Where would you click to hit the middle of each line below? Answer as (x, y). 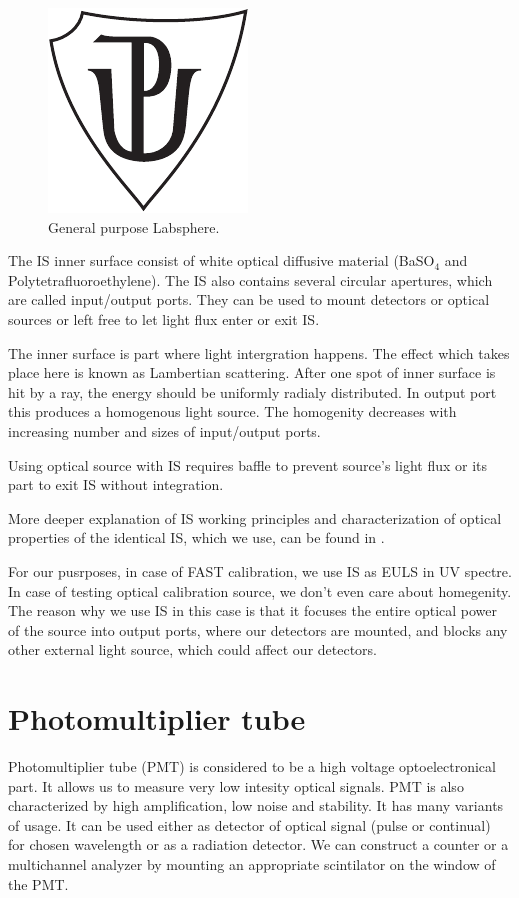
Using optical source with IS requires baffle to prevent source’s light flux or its (248, 464)
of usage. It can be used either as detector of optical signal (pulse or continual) (249, 824)
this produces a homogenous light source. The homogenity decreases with (232, 411)
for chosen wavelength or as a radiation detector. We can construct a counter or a (258, 844)
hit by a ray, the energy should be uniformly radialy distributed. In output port (252, 391)
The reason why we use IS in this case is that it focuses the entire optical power (253, 610)
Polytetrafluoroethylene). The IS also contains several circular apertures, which (250, 279)
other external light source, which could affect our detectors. (192, 649)
